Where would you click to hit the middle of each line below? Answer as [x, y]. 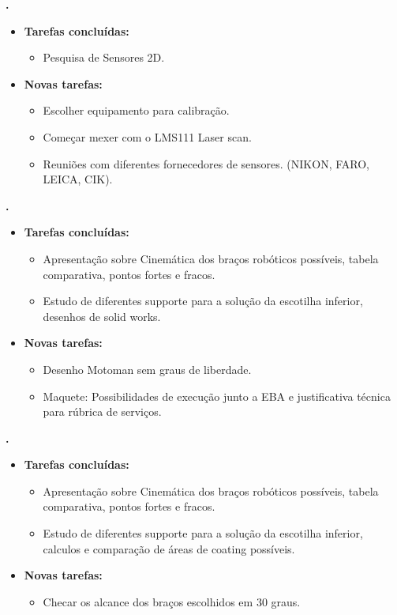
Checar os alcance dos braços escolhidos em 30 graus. [172, 601]
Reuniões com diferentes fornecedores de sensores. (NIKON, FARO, [206, 163]
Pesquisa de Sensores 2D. [104, 57]
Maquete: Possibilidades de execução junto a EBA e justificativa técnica [217, 396]
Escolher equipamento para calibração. [136, 110]
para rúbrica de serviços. [102, 411]
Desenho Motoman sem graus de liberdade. [147, 369]
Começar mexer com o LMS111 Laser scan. [147, 136]
